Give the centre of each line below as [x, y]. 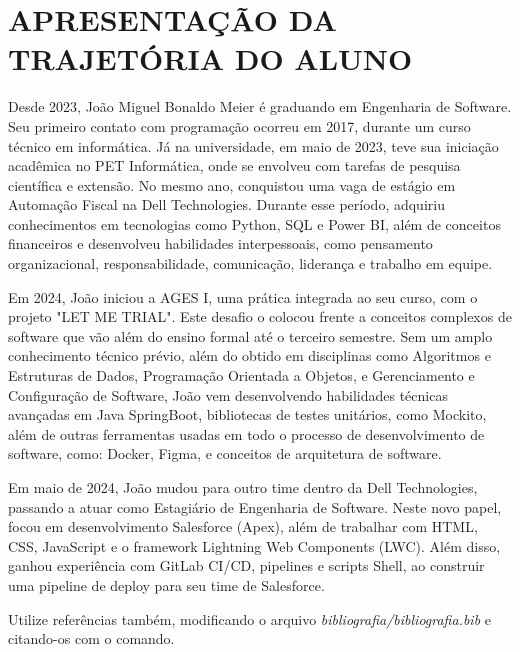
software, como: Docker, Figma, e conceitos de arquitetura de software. [225, 453]
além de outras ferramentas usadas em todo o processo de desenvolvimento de [246, 433]
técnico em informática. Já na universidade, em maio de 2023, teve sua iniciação [253, 145]
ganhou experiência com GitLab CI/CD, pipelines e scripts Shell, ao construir [246, 565]
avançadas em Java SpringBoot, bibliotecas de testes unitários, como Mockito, [247, 414]
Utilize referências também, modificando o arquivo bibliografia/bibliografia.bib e [249, 618]
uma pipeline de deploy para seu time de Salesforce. [166, 584]
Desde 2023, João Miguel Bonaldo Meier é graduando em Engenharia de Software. [260, 106]
